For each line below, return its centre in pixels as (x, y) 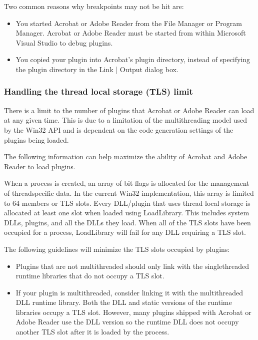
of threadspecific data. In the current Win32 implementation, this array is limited (129, 193)
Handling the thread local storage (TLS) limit (98, 91)
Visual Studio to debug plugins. (64, 42)
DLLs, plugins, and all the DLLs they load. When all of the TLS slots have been (127, 222)
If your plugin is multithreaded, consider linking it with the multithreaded (129, 292)
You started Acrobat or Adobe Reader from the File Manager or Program (129, 23)
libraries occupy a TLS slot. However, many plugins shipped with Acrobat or (133, 312)
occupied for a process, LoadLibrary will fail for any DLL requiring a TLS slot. (125, 232)
